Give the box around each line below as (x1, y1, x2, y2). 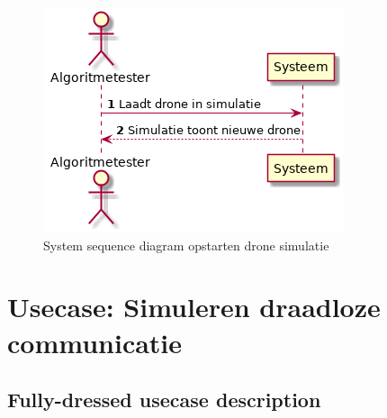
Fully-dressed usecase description (7, 386, 321, 413)
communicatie (7, 323, 183, 360)
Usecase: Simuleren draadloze (7, 288, 381, 325)
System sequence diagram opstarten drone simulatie (43, 235, 329, 254)
